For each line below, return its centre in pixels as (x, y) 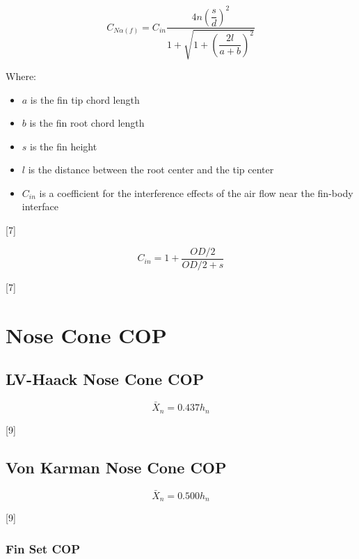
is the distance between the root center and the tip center (151, 170)
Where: (21, 76)
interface (40, 206)
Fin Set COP (43, 548)
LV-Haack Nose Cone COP (105, 379)
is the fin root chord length (87, 123)
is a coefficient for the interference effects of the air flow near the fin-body (196, 192)
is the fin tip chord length (85, 99)
